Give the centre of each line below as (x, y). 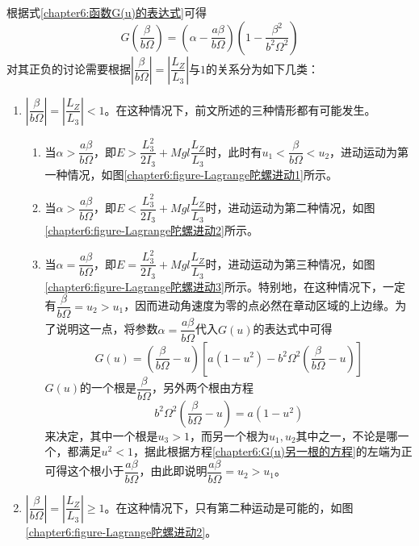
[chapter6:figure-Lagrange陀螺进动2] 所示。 (151, 230)
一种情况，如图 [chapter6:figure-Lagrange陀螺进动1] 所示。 (191, 174)
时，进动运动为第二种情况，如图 (290, 208)
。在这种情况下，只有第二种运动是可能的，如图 (229, 507)
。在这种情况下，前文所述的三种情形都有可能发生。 (240, 109)
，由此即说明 (173, 471)
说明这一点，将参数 (107, 329)
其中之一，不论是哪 (347, 435)
